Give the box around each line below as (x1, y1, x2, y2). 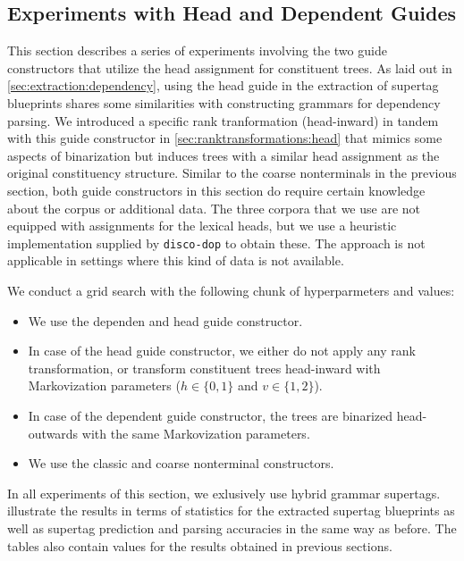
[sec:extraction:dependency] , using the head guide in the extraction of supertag (7, 76, 439, 95)
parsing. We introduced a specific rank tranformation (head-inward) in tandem (7, 111, 439, 130)
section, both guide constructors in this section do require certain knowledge (7, 180, 426, 199)
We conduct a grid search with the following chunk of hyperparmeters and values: (7, 280, 455, 299)
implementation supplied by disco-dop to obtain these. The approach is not (7, 233, 426, 252)
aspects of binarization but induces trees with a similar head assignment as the (7, 146, 440, 164)
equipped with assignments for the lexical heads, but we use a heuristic (7, 216, 397, 235)
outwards (28, 423, 79, 442)
